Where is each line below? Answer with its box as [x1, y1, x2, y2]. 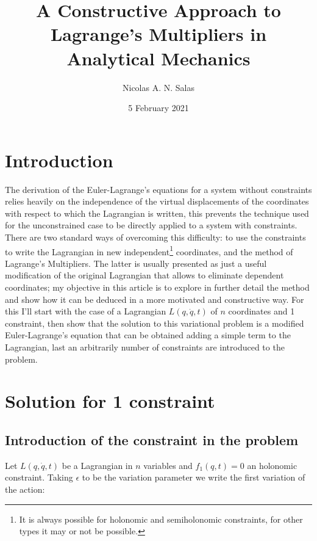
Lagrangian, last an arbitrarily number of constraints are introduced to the [5, 341, 285, 353]
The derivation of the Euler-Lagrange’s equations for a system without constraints [5, 183, 312, 195]
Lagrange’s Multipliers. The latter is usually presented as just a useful [5, 256, 267, 269]
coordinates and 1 [228, 305, 295, 318]
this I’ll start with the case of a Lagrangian [5, 305, 166, 318]
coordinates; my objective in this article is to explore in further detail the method [5, 281, 310, 294]
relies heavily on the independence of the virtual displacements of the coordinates [5, 195, 309, 208]
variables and [143, 459, 193, 471]
